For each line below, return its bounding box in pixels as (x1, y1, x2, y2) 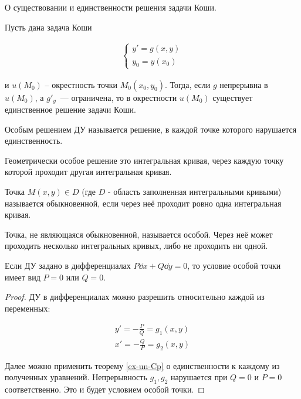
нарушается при (171, 371, 228, 383)
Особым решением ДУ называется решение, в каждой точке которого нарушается (5, 123, 297, 135)
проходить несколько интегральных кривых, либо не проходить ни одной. (5, 239, 268, 252)
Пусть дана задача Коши (5, 21, 92, 33)
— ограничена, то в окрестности (60, 91, 177, 103)
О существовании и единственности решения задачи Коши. (5, 1, 217, 13)
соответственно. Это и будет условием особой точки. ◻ (5, 383, 205, 395)
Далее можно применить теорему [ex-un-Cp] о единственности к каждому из (5, 359, 280, 371)
